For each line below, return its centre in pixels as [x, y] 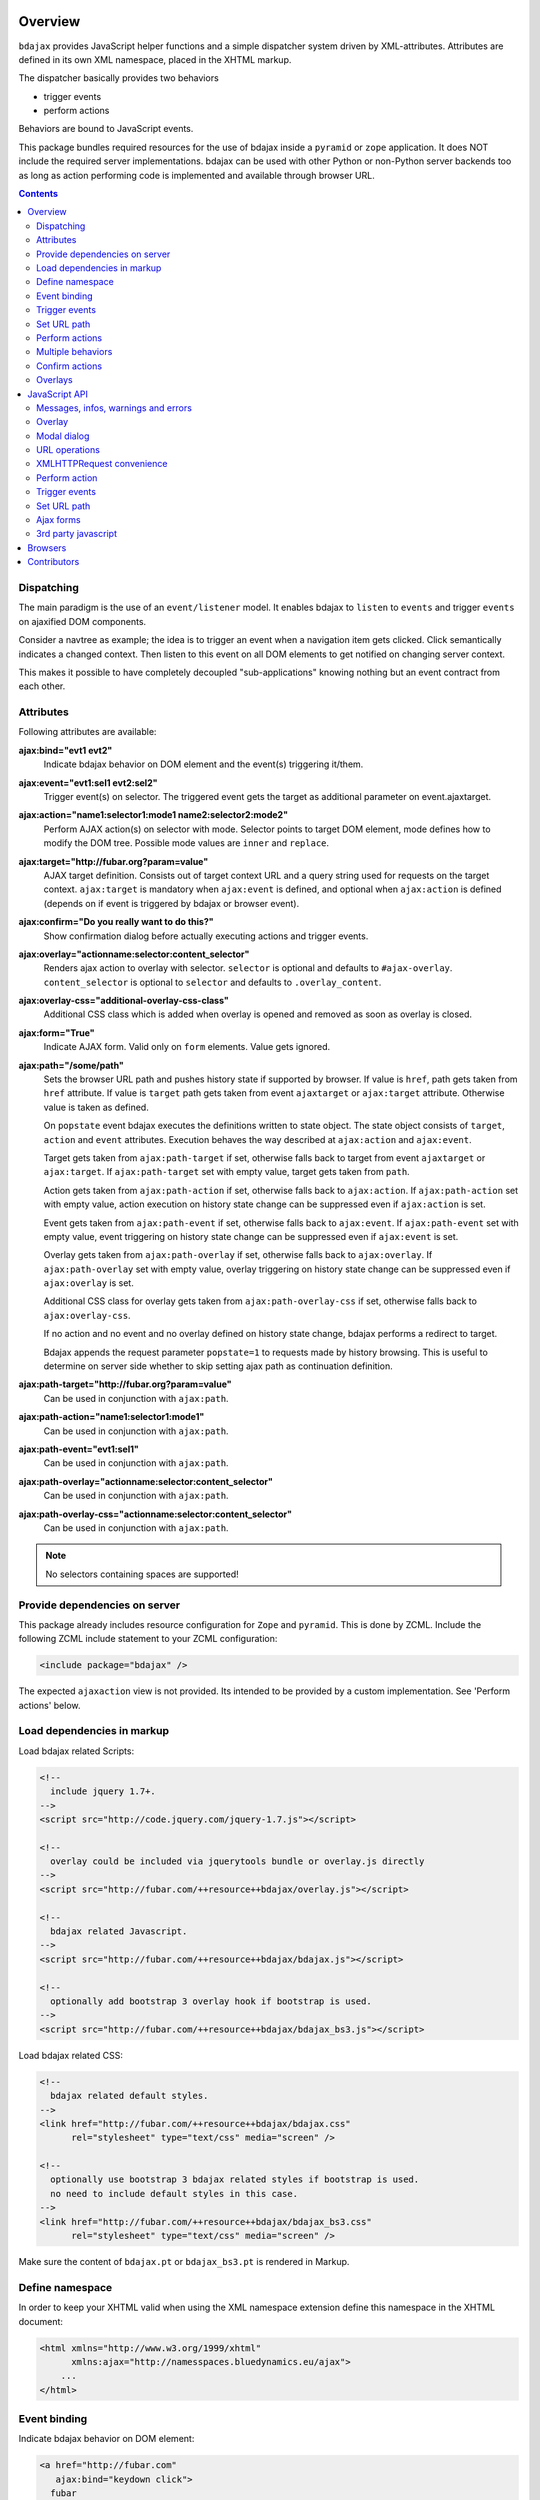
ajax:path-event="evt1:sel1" [79, 1449]
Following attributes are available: [87, 732]
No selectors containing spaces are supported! [142, 1574]
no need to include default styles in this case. [174, 2193]
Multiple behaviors [74, 352]
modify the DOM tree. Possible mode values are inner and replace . [186, 843]
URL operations [68, 450]
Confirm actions [69, 366]
